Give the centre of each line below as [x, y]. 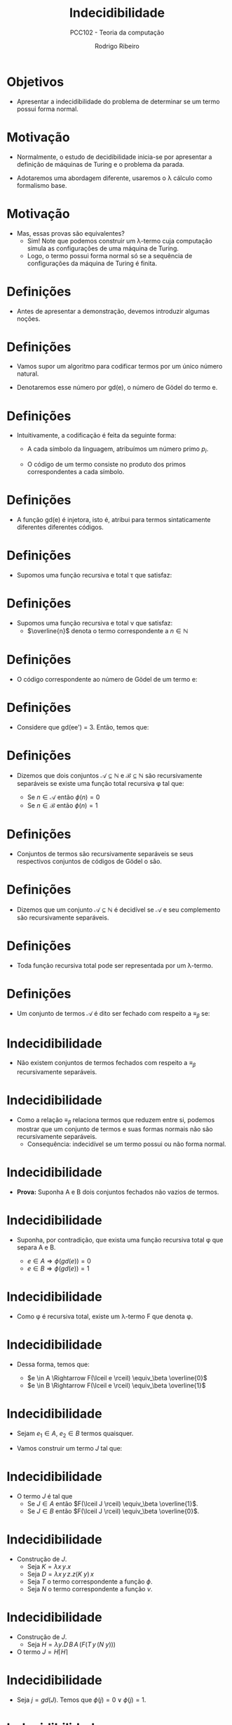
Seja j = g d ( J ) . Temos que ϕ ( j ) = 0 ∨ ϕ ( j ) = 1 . [81, 1700]
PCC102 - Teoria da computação [117, 32]
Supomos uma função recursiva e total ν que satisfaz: [95, 623]
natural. [28, 374]
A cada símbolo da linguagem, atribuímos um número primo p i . [118, 450]
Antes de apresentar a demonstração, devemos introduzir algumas [113, 311]
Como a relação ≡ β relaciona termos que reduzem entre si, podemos [116, 1121]
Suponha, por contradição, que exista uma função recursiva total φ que [120, 1240]
